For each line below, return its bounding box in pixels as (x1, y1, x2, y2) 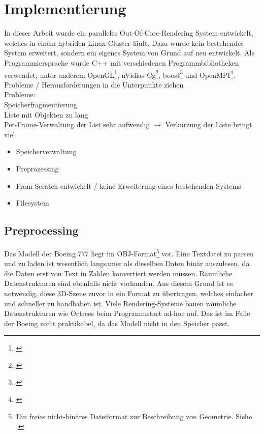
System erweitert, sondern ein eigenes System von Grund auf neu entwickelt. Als (4, 47, 254, 58)
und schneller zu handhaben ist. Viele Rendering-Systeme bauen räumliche (4, 298, 237, 308)
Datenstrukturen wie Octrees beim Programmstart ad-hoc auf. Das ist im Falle (4, 308, 250, 319)
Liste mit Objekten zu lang (4, 109, 88, 120)
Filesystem (16, 197, 49, 208)
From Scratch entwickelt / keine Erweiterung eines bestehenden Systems (16, 180, 241, 191)
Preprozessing (16, 163, 59, 173)
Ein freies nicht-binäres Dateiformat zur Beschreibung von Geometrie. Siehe (16, 411, 252, 421)
